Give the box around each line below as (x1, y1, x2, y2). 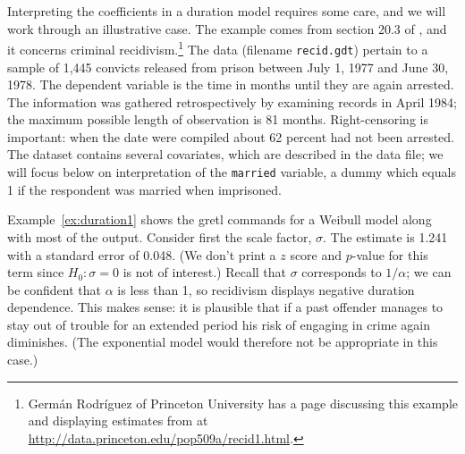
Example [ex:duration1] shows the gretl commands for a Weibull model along (7, 210, 432, 229)
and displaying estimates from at (28, 411, 208, 430)
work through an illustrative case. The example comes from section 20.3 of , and (7, 19, 447, 38)
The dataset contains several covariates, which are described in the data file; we (7, 145, 444, 164)
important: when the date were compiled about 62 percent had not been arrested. (7, 127, 454, 146)
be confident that (7, 280, 102, 298)
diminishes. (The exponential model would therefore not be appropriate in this (7, 332, 438, 351)
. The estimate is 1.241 (322, 227, 448, 246)
